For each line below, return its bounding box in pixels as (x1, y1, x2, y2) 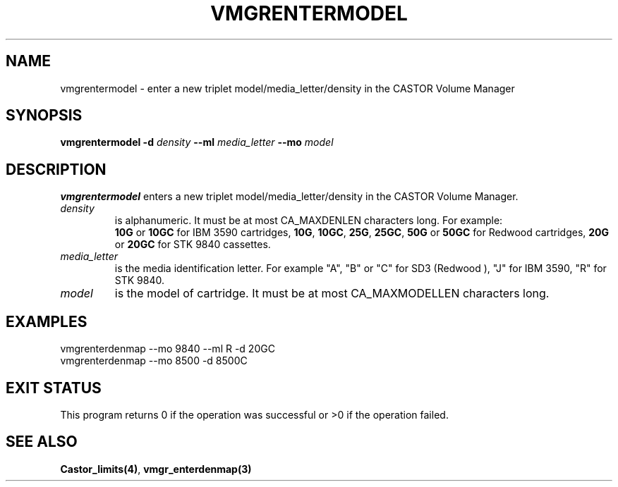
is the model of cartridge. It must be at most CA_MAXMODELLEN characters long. (114, 286, 550, 301)
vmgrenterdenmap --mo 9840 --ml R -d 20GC (60, 343, 275, 355)
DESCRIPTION (6, 160, 107, 178)
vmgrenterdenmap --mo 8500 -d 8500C (60, 355, 248, 367)
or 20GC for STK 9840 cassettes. (114, 238, 271, 251)
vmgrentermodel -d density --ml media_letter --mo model (60, 136, 334, 149)
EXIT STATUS (6, 378, 102, 397)
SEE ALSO (6, 433, 78, 451)
